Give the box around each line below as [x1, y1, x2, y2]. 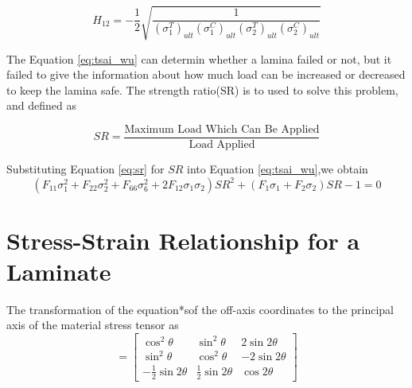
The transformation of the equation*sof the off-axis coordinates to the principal [6, 301, 394, 317]
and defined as [6, 97, 76, 114]
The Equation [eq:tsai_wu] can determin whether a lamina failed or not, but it [6, 50, 392, 67]
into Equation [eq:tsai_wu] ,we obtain [187, 160, 368, 177]
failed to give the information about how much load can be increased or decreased [6, 66, 406, 83]
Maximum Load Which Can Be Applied [124, 123, 320, 135]
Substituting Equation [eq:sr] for [6, 160, 165, 177]
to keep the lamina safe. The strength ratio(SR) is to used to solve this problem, [6, 81, 398, 98]
